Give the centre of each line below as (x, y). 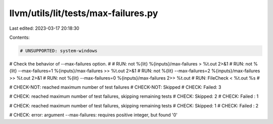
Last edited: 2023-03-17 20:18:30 (44, 28)
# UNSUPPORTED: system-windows (59, 51)
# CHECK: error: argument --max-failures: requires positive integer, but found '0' (94, 115)
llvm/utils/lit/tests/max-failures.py (84, 13)
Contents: (19, 37)
